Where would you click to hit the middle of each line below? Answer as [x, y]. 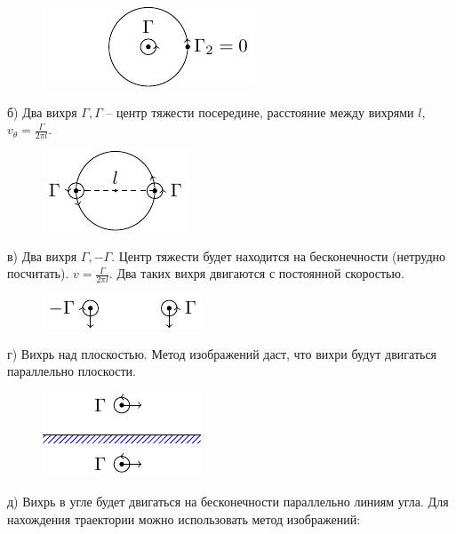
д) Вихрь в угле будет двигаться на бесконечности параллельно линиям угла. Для [228, 502]
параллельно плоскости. [72, 371]
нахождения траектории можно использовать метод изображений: [184, 519]
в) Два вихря [42, 255]
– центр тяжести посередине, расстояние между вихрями [260, 112]
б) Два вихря [42, 112]
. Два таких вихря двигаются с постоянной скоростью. [256, 273]
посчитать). [38, 273]
